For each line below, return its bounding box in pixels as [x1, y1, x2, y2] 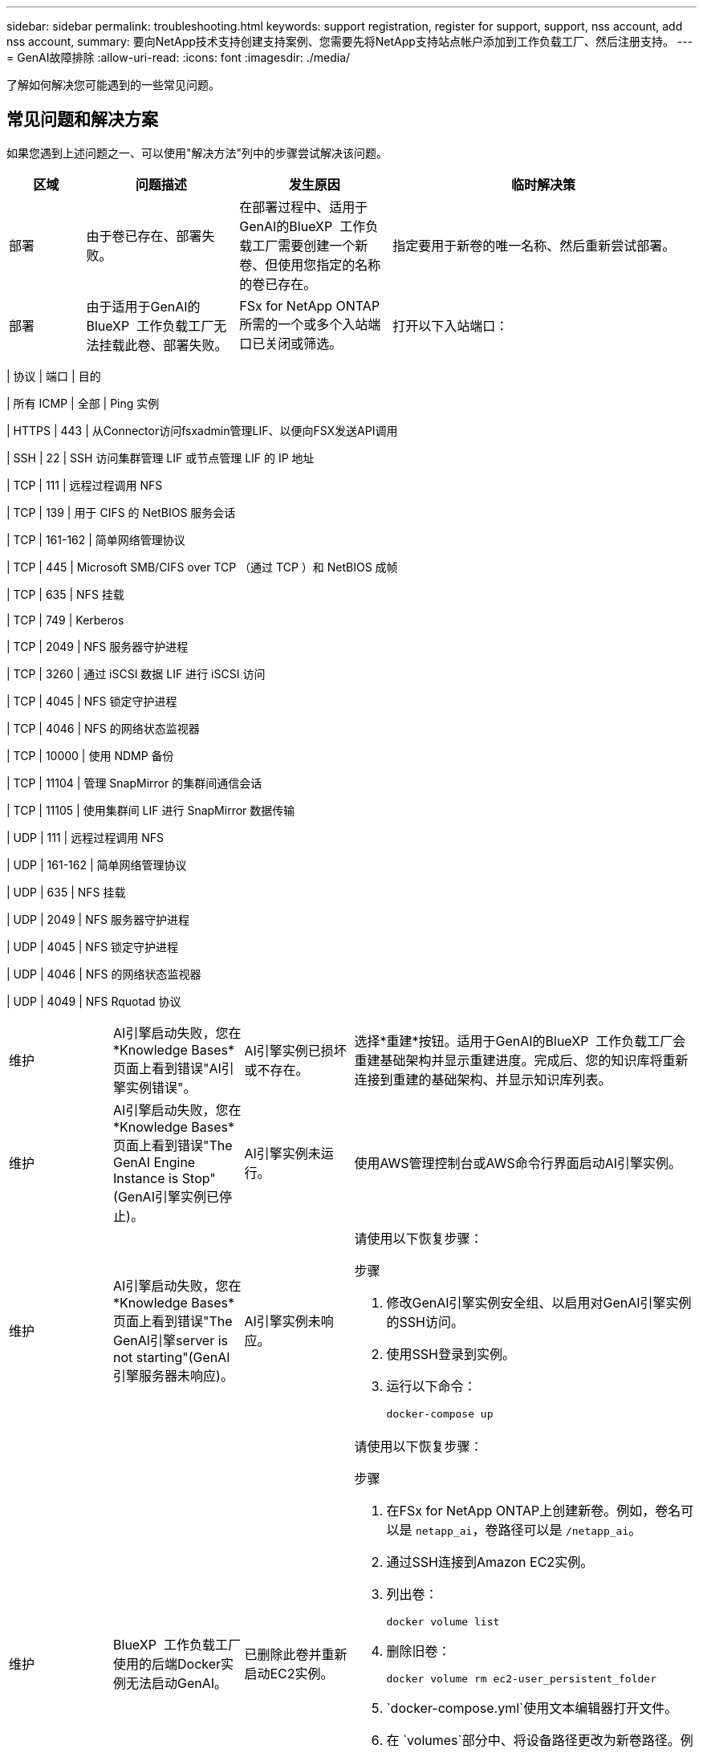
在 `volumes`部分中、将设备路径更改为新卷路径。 [386, 1731, 681, 1748]
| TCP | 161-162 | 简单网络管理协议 [6, 532, 185, 547]
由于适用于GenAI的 [86, 298, 201, 315]
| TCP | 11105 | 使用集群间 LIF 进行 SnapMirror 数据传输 [6, 803, 295, 817]
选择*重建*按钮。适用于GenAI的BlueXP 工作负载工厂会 [354, 1032, 686, 1049]
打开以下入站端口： [392, 317, 509, 334]
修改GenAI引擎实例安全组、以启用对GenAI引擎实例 [386, 1294, 692, 1311]
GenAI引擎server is [113, 1332, 229, 1349]
